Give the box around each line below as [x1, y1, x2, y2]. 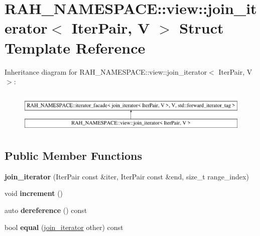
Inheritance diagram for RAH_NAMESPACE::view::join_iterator [5, 66, 207, 77]
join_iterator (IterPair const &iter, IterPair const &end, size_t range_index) [5, 171, 249, 181]
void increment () [5, 188, 63, 198]
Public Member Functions [5, 147, 142, 163]
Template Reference [5, 37, 146, 58]
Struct [179, 18, 224, 38]
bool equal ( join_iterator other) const [5, 221, 123, 232]
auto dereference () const [5, 204, 87, 215]
